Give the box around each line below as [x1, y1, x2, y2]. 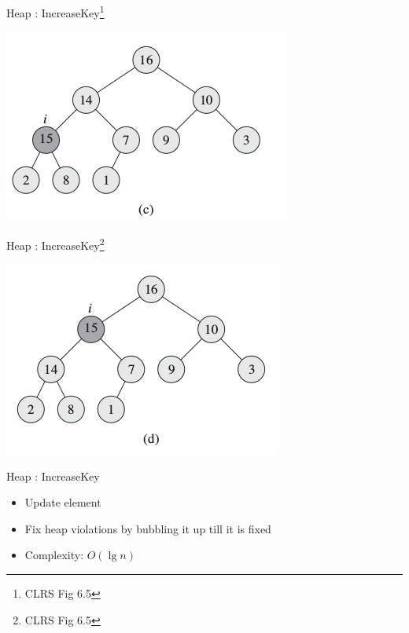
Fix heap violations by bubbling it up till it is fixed [24, 520, 271, 536]
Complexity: [24, 547, 84, 563]
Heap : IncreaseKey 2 [6, 234, 105, 253]
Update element [24, 494, 101, 510]
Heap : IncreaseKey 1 [6, 2, 105, 20]
